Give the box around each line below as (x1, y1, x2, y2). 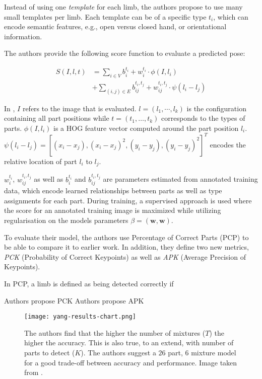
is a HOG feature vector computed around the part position (53, 122, 239, 133)
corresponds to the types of (161, 113, 245, 123)
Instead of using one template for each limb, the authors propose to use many (4, 2, 243, 12)
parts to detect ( (24, 347, 75, 357)
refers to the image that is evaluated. (22, 103, 137, 113)
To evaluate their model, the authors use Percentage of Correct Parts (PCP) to (4, 232, 249, 242)
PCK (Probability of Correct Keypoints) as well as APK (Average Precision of (4, 251, 246, 262)
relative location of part (4, 156, 77, 166)
